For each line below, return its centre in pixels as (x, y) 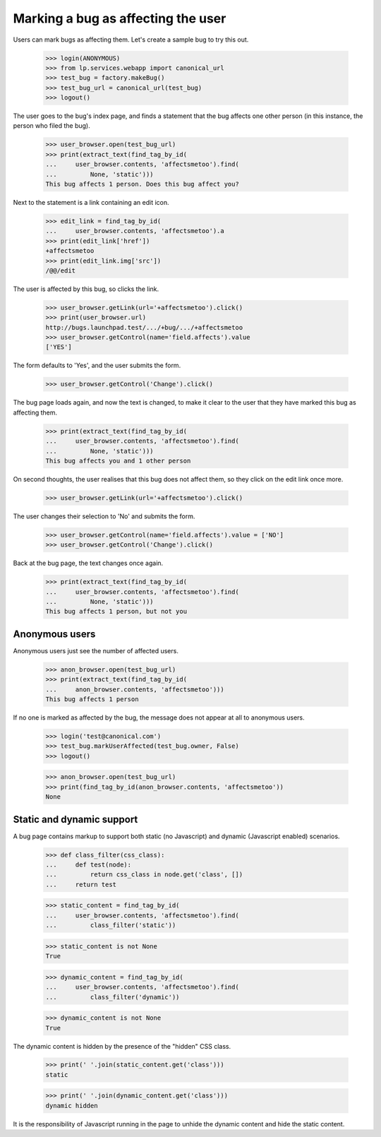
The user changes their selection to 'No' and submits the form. (104, 516)
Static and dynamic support (75, 819)
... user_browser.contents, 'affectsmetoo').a (135, 231)
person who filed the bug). (52, 126)
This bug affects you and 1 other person (118, 460)
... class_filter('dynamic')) (113, 997)
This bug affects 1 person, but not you (116, 612)
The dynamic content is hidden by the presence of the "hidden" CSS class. (122, 1046)
